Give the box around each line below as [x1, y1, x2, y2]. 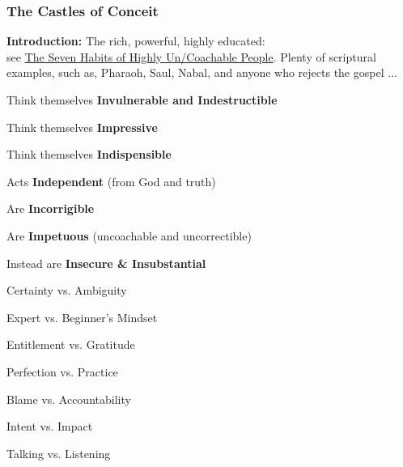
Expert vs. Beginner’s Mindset [6, 308, 158, 325]
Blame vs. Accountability [6, 390, 131, 407]
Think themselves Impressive [6, 118, 158, 135]
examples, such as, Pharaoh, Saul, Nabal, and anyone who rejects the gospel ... [6, 64, 397, 81]
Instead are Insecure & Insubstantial [6, 254, 206, 271]
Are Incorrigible [6, 200, 95, 217]
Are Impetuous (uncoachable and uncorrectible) [6, 227, 252, 244]
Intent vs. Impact [6, 418, 93, 435]
